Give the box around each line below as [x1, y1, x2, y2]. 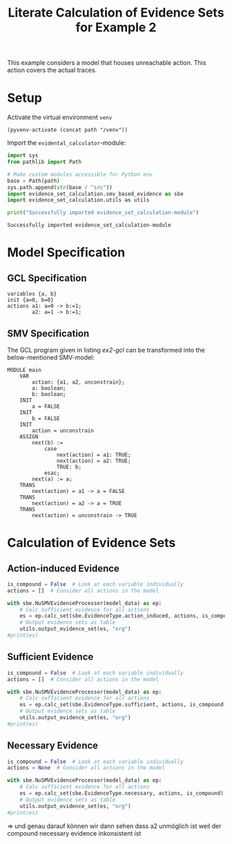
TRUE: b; [56, 463, 81, 470]
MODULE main [7, 366, 41, 373]
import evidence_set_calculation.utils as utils [7, 197, 150, 204]
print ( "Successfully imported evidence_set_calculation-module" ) [7, 209, 199, 216]
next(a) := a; [32, 476, 72, 483]
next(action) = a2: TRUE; [56, 457, 131, 465]
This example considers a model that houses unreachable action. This [7, 59, 206, 67]
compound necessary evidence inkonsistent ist [7, 829, 142, 837]
